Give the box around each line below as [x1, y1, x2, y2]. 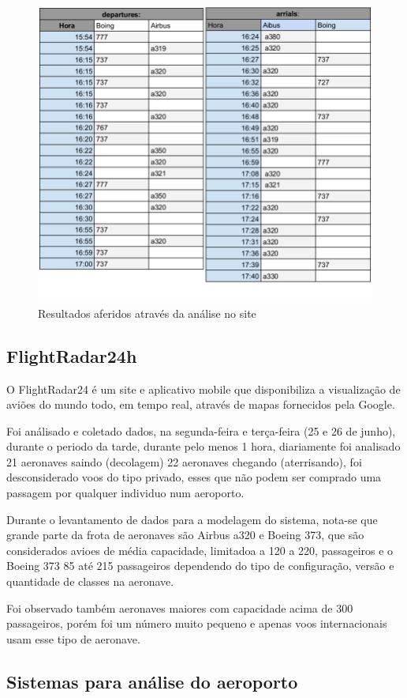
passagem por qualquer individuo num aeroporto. [6, 485, 245, 501]
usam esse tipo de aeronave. [6, 630, 140, 647]
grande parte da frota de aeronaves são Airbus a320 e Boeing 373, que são [6, 526, 364, 543]
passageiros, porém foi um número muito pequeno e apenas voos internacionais [6, 615, 387, 632]
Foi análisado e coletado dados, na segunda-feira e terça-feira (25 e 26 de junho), [6, 422, 396, 439]
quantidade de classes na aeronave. [6, 573, 174, 590]
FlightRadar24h [6, 343, 137, 368]
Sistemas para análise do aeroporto [6, 669, 298, 693]
